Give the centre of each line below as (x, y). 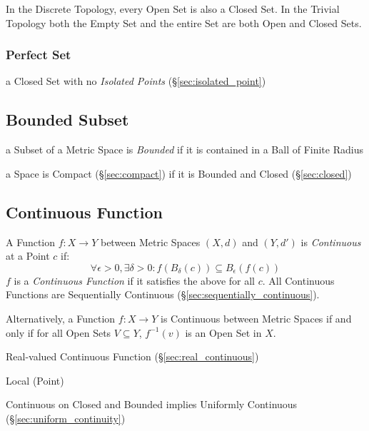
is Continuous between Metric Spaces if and (256, 318)
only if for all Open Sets (59, 332)
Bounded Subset (67, 120)
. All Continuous (298, 280)
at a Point (28, 256)
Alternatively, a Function (61, 318)
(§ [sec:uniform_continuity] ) (66, 418)
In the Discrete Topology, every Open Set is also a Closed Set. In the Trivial (173, 9)
